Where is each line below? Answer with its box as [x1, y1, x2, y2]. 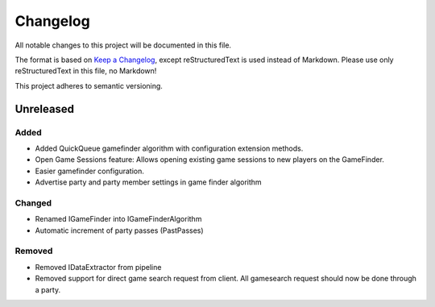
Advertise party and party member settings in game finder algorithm [35, 177, 262, 187]
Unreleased [14, 102, 75, 116]
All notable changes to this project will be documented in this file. [14, 40, 232, 50]
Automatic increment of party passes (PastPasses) [35, 226, 205, 235]
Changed [14, 197, 52, 209]
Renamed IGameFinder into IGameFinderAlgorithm [35, 214, 202, 224]
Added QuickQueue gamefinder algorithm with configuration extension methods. [35, 143, 304, 153]
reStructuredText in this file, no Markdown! [14, 66, 157, 76]
